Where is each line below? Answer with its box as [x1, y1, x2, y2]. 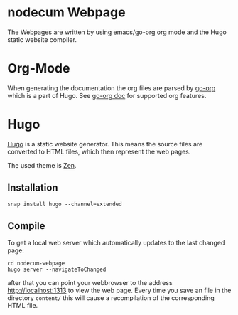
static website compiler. [7, 35, 77, 43]
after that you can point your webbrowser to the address [7, 279, 173, 287]
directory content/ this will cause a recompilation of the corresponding [7, 294, 215, 302]
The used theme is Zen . [7, 161, 77, 169]
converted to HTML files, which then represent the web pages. [7, 147, 191, 156]
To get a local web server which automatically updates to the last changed [7, 239, 225, 247]
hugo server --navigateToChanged [7, 266, 107, 274]
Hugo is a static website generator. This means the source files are [7, 139, 203, 148]
